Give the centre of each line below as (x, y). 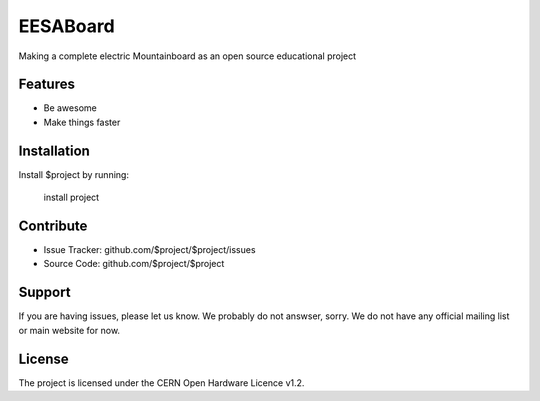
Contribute (53, 225)
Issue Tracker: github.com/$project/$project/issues (149, 250)
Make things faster (82, 122)
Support (44, 292)
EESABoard (66, 26)
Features (46, 84)
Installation (54, 150)
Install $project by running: (74, 174)
